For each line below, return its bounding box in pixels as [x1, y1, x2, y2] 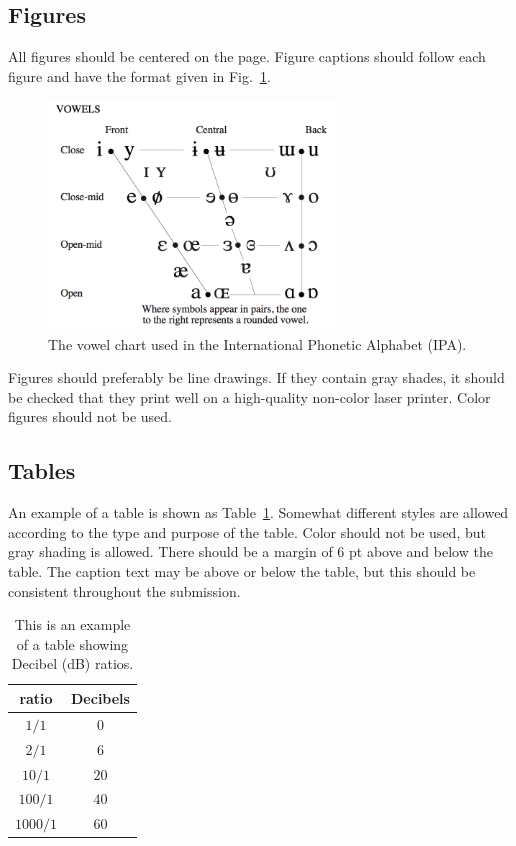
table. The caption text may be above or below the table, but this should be [8, 561, 476, 582]
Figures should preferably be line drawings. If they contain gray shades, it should [8, 367, 505, 388]
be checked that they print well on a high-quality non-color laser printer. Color [8, 386, 491, 407]
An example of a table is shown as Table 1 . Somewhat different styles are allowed [8, 502, 509, 523]
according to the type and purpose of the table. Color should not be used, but [8, 521, 486, 542]
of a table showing [16, 633, 129, 654]
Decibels [71, 687, 130, 708]
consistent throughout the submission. [8, 580, 241, 601]
